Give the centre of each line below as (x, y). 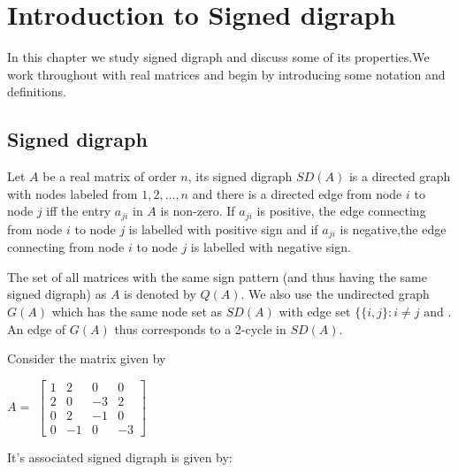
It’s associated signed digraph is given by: (120, 457)
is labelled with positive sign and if (223, 228)
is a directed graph (400, 176)
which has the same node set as (137, 311)
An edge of (37, 328)
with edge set (315, 311)
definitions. (37, 91)
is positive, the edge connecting (341, 211)
